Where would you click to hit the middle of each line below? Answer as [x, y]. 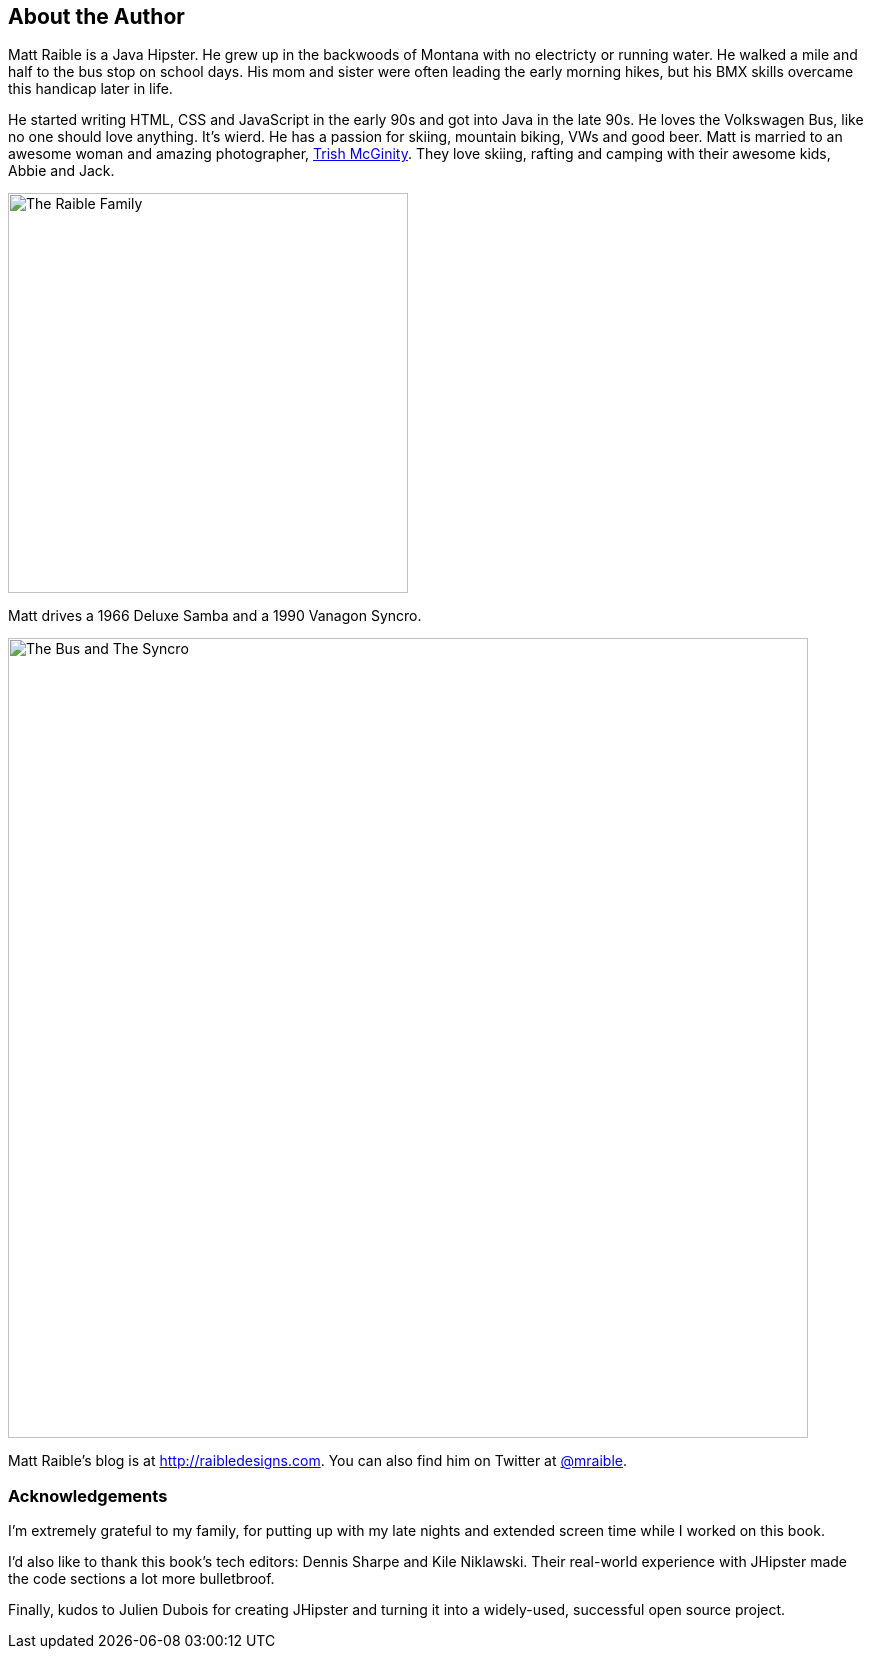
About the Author [96, 16]
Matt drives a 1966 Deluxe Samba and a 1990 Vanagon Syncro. [215, 616]
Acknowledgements [88, 1495]
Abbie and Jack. [61, 171]
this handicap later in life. [90, 89]
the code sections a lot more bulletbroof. [141, 1579]
